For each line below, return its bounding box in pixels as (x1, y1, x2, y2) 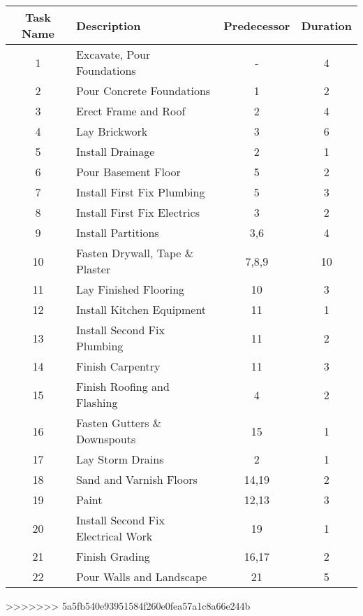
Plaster (75, 261, 111, 277)
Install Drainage (75, 143, 155, 159)
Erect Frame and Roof (75, 103, 186, 119)
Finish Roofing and (75, 378, 170, 394)
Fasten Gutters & (75, 415, 162, 431)
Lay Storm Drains (75, 451, 164, 467)
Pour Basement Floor (75, 164, 181, 180)
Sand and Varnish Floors (75, 471, 198, 487)
